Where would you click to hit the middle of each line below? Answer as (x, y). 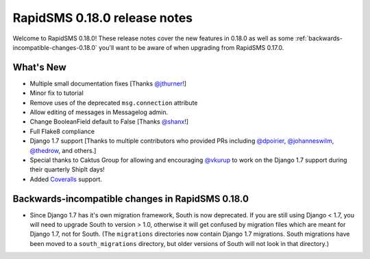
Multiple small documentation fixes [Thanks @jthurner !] (108, 83)
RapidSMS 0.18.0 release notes (103, 18)
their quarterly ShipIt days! (67, 169)
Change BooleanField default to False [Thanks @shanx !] (109, 122)
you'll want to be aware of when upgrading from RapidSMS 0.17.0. (191, 47)
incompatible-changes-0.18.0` (55, 47)
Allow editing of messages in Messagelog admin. (99, 112)
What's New (39, 67)
